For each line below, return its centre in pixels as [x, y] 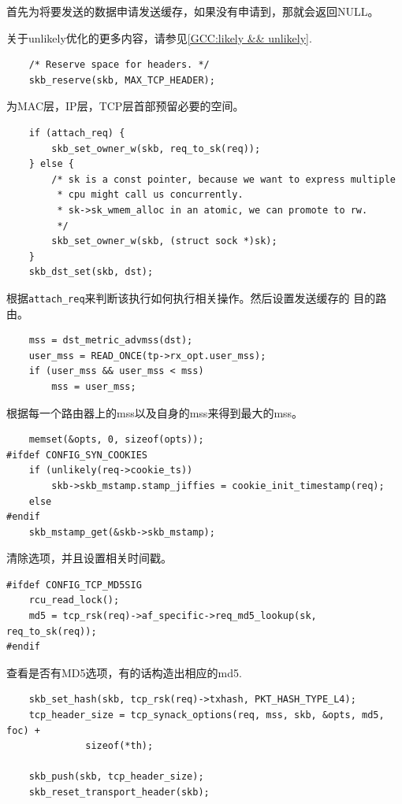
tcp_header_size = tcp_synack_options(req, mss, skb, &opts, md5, [207, 715]
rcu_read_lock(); [74, 600]
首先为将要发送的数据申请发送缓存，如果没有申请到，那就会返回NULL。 [193, 11]
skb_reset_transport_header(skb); [119, 792]
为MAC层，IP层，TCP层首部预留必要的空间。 [125, 106]
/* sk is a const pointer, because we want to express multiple [223, 179]
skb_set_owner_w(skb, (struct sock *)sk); [164, 241]
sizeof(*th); [119, 746]
